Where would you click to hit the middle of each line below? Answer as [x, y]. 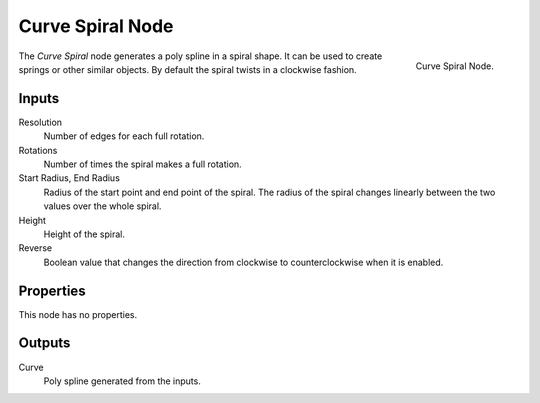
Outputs [44, 343]
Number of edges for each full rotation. [124, 136]
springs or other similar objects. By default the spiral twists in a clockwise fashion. [187, 69]
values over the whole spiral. [102, 206]
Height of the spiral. [84, 234]
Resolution [40, 122]
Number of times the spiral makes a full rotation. [142, 164]
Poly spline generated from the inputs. [122, 381]
